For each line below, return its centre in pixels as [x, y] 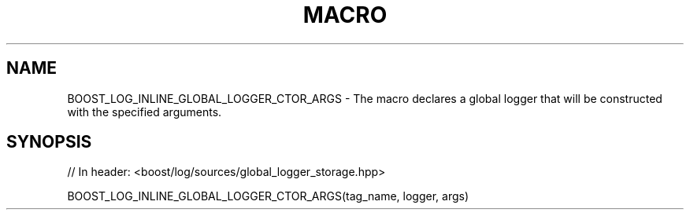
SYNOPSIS [49, 142]
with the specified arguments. [145, 112]
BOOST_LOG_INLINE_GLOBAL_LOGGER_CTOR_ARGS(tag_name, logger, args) [268, 196]
